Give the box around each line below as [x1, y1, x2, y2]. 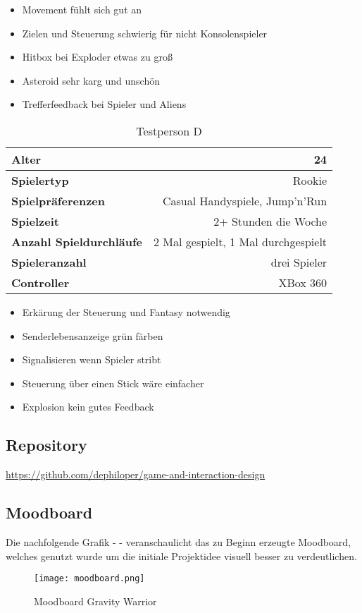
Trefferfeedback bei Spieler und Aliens [22, 97, 187, 111]
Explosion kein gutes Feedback [22, 399, 154, 414]
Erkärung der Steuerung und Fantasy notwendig [22, 304, 230, 319]
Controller [11, 274, 70, 291]
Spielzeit [11, 212, 59, 229]
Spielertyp [11, 171, 69, 188]
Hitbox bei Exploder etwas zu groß [22, 49, 173, 64]
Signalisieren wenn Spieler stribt [22, 352, 161, 367]
